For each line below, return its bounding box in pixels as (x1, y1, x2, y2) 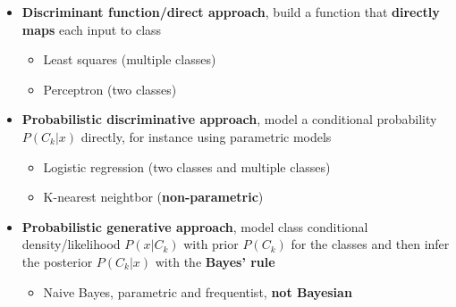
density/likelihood (21, 235, 121, 253)
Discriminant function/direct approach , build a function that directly (21, 3, 440, 21)
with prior (183, 235, 239, 253)
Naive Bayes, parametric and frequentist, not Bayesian (43, 282, 352, 301)
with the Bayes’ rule (155, 252, 275, 270)
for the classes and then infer (291, 235, 450, 253)
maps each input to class (21, 20, 162, 38)
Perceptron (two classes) (43, 79, 177, 98)
